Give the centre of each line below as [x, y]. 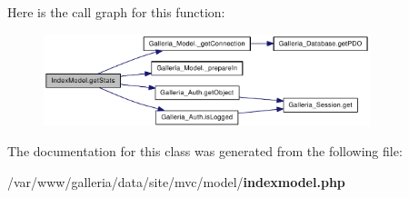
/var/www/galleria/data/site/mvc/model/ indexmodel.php [176, 182]
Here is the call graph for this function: [116, 12]
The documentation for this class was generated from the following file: [205, 151]
